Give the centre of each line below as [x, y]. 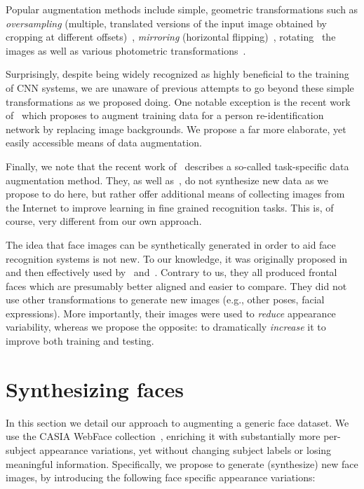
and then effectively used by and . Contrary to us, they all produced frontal [171, 272]
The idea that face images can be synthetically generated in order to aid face [171, 244]
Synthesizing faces [95, 388]
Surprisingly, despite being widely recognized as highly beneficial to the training [177, 74]
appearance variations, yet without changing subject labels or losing [186, 449]
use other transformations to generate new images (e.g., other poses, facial [165, 299]
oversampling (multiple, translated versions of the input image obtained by [166, 23]
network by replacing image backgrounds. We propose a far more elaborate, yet [176, 129]
